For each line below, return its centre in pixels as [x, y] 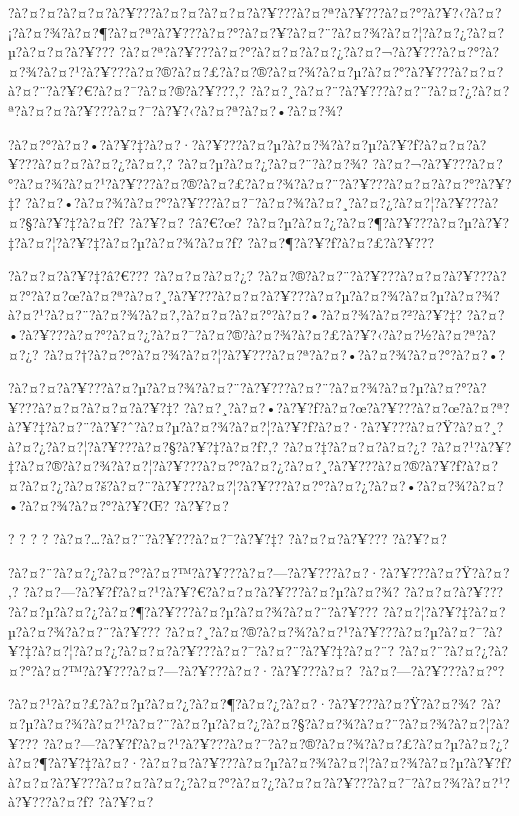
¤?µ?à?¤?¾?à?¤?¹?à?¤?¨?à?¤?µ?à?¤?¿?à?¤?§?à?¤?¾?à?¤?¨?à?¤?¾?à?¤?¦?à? [259, 723]
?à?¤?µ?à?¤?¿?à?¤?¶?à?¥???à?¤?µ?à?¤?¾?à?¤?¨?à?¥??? [193, 611]
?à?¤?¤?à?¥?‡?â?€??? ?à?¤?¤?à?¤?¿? [131, 275]
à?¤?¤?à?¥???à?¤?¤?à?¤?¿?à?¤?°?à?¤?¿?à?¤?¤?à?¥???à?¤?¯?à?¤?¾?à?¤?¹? [259, 781]
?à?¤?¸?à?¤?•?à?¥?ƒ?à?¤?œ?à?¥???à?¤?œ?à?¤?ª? [346, 406]
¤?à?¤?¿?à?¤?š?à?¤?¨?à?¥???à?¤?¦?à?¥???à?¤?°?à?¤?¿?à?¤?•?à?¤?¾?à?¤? [256, 485]
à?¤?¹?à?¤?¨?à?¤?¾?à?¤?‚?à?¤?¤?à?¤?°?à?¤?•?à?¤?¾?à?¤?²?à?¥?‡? [235, 314]
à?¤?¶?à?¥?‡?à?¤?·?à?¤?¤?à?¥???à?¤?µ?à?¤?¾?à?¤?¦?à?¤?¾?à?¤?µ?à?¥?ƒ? [260, 762]
